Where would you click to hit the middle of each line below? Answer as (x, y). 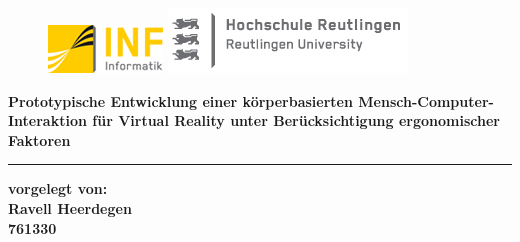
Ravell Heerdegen (70, 207)
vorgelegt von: (58, 188)
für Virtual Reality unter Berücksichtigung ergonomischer (296, 120)
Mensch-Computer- (426, 100)
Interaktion (47, 120)
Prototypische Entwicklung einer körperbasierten (180, 100)
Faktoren (39, 139)
